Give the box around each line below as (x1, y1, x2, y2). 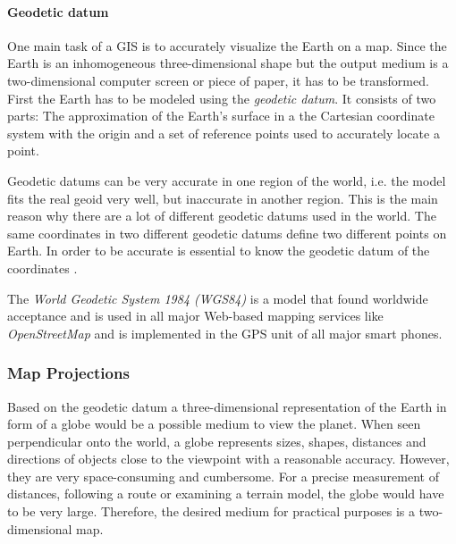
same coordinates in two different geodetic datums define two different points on (7, 223, 447, 242)
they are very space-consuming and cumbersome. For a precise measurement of (7, 466, 439, 485)
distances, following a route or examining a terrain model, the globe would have (7, 484, 444, 503)
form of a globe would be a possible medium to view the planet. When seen (7, 414, 421, 433)
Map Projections (7, 362, 130, 384)
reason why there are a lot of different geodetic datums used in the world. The (7, 206, 436, 225)
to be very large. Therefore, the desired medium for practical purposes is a (7, 502, 415, 521)
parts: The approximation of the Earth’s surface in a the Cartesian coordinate (7, 106, 435, 125)
